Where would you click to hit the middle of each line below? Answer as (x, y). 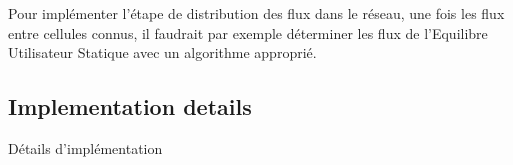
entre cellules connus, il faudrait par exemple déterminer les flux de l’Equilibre (248, 32)
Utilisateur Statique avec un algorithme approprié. (162, 52)
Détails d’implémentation (85, 147)
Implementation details (130, 106)
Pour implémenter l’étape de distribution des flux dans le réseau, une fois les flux (256, 13)
